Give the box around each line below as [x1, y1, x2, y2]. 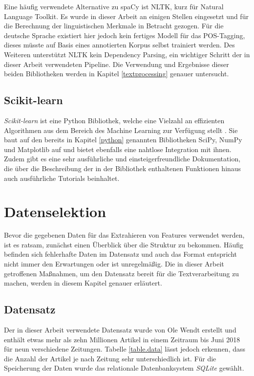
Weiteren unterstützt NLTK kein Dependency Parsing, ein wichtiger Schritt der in [4, 49, 250, 59]
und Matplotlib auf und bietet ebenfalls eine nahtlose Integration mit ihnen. [4, 144, 232, 154]
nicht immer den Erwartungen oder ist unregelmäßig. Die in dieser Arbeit [4, 259, 224, 269]
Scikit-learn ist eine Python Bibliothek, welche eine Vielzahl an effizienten [4, 115, 225, 125]
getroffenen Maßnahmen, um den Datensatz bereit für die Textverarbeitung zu [4, 268, 239, 278]
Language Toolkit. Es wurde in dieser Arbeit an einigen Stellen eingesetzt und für [4, 11, 249, 21]
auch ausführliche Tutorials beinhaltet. [4, 173, 120, 183]
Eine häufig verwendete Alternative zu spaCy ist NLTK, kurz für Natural [4, 1, 224, 11]
